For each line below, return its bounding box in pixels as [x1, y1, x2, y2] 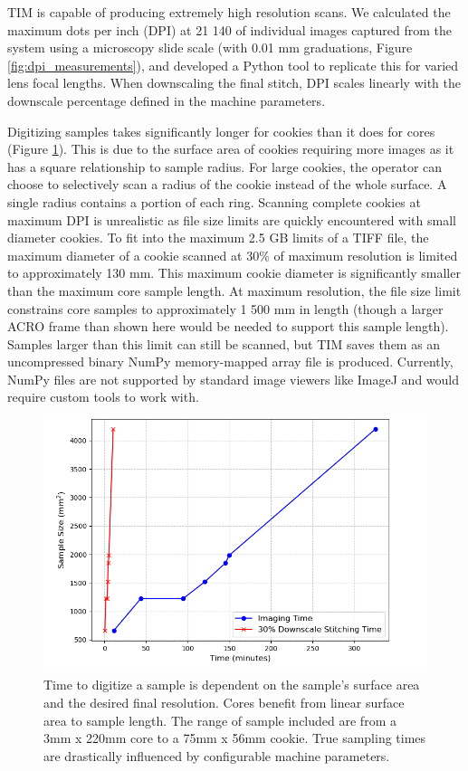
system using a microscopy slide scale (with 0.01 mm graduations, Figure [7, 38, 413, 57]
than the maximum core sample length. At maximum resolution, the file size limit [7, 281, 462, 300]
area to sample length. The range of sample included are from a [43, 710, 396, 729]
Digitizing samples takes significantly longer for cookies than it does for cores [7, 121, 435, 140]
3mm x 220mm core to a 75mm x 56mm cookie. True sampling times [43, 728, 426, 747]
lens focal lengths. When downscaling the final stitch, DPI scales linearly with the [7, 73, 462, 92]
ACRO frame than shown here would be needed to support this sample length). [7, 317, 449, 336]
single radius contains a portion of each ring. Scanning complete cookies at [7, 192, 421, 211]
